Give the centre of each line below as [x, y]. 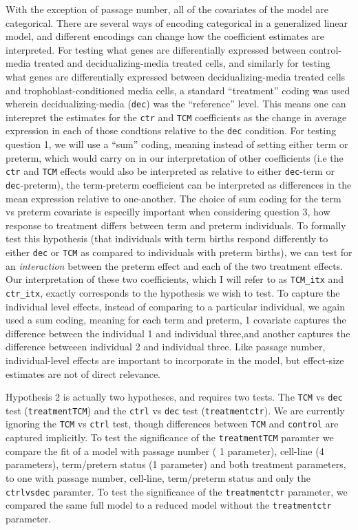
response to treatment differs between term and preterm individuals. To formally [176, 225]
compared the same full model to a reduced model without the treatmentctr [169, 505]
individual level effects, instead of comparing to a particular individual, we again [176, 306]
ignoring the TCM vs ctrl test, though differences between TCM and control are [172, 424]
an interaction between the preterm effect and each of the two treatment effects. [174, 265]
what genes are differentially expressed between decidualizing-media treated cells [176, 76]
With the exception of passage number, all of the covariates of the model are [167, 9]
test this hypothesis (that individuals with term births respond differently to [167, 238]
